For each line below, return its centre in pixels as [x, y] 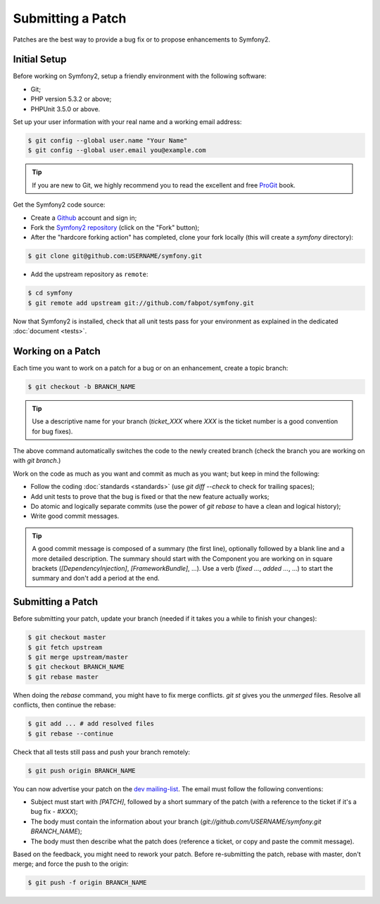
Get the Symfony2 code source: [59, 205]
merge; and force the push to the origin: [71, 864]
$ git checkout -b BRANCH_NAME [82, 386]
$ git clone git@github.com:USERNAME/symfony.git [115, 256]
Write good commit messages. [75, 516]
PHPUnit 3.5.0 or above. [65, 109]
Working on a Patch [57, 351]
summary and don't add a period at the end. [96, 578]
